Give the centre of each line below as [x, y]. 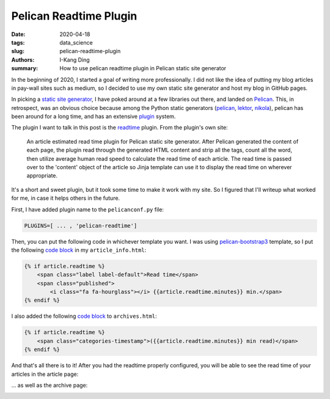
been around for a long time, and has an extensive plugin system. [94, 117]
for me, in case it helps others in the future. [66, 198]
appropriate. [42, 176]
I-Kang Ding [75, 60]
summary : [25, 68]
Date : [18, 34]
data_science [76, 42]
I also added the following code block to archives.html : [84, 316]
